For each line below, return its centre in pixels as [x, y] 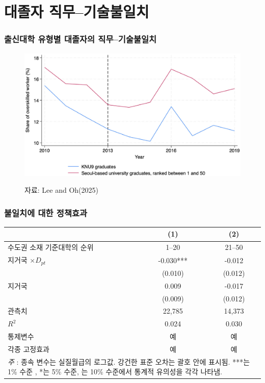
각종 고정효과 [29, 349]
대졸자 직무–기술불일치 [77, 11]
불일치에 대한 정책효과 [46, 212]
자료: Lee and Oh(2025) [61, 190]
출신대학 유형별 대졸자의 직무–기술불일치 [81, 39]
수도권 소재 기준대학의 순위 [51, 247]
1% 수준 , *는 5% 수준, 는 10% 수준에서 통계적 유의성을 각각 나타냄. [115, 372]
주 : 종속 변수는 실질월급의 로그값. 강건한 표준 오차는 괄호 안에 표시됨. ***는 [129, 361]
